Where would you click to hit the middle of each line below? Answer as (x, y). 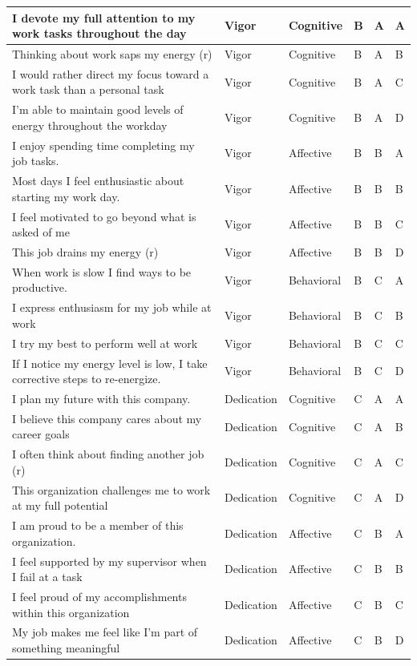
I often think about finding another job (108, 454)
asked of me (41, 232)
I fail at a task (47, 577)
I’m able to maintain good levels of (98, 109)
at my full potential (60, 505)
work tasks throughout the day (99, 33)
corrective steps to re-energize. (87, 379)
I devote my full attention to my (104, 17)
